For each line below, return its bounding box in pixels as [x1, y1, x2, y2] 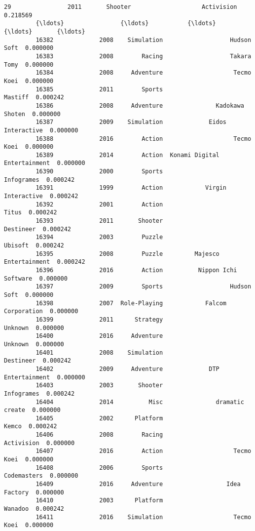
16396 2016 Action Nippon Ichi [36, 267, 237, 274]
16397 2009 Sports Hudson [36, 283, 252, 290]
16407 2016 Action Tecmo [36, 448, 252, 455]
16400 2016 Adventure [36, 332, 163, 340]
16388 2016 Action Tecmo [36, 135, 252, 142]
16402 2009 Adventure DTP [36, 365, 219, 372]
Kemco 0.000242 [4, 423, 57, 430]
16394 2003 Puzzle [36, 234, 163, 241]
